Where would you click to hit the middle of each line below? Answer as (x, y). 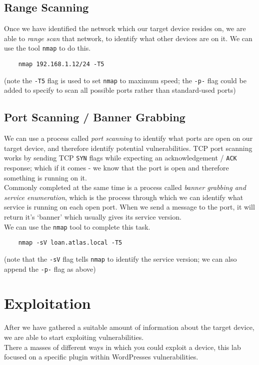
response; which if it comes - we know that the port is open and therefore (116, 167)
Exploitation (47, 303)
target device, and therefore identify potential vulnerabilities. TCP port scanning (128, 148)
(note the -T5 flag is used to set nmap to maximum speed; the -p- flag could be (125, 80)
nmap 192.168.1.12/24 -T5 (61, 64)
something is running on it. (45, 177)
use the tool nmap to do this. (47, 48)
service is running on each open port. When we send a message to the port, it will (129, 207)
